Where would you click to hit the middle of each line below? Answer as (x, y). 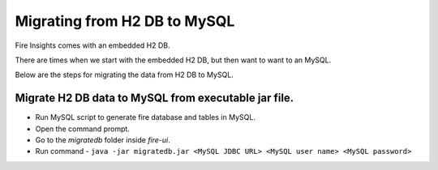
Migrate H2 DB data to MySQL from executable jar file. (155, 98)
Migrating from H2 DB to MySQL (125, 21)
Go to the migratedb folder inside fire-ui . (103, 140)
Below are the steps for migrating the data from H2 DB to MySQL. (125, 75)
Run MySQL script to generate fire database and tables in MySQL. (145, 117)
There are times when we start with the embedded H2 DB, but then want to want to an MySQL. (173, 60)
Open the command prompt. (82, 129)
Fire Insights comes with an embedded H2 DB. (92, 45)
